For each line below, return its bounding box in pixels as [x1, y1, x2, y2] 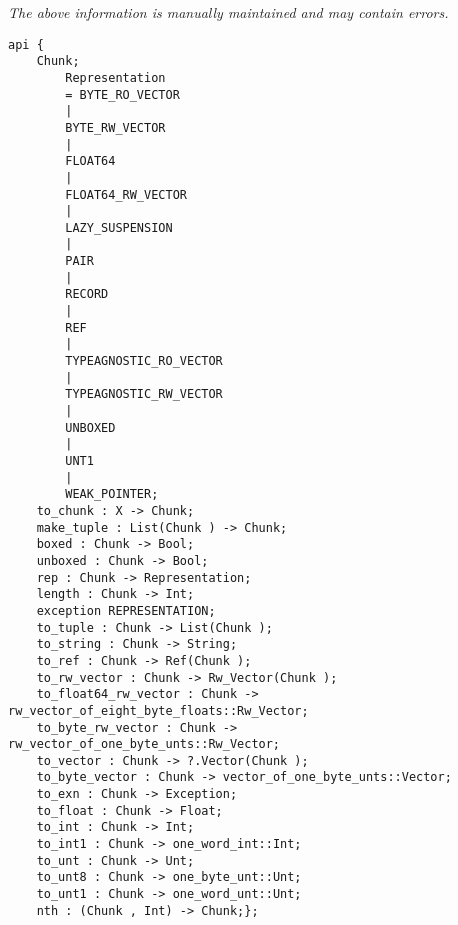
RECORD [65, 287, 109, 302]
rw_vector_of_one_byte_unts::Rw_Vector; [8, 737, 281, 752]
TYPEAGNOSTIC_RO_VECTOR [65, 354, 223, 369]
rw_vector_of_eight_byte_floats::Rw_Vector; [8, 703, 309, 718]
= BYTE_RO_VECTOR [65, 87, 180, 102]
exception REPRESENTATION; [36, 603, 216, 618]
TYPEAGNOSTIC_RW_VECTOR [65, 387, 223, 402]
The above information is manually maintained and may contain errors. [8, 2, 449, 22]
